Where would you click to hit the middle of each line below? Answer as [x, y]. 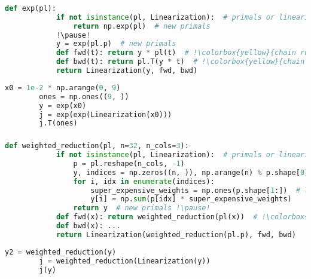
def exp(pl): [31, 8]
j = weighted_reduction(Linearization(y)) [125, 261]
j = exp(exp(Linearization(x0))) [106, 114]
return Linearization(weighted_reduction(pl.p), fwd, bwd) [176, 234]
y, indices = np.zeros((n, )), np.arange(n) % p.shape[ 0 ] [191, 172]
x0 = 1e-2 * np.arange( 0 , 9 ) [63, 88]
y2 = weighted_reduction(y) [61, 252]
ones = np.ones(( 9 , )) [84, 96]
